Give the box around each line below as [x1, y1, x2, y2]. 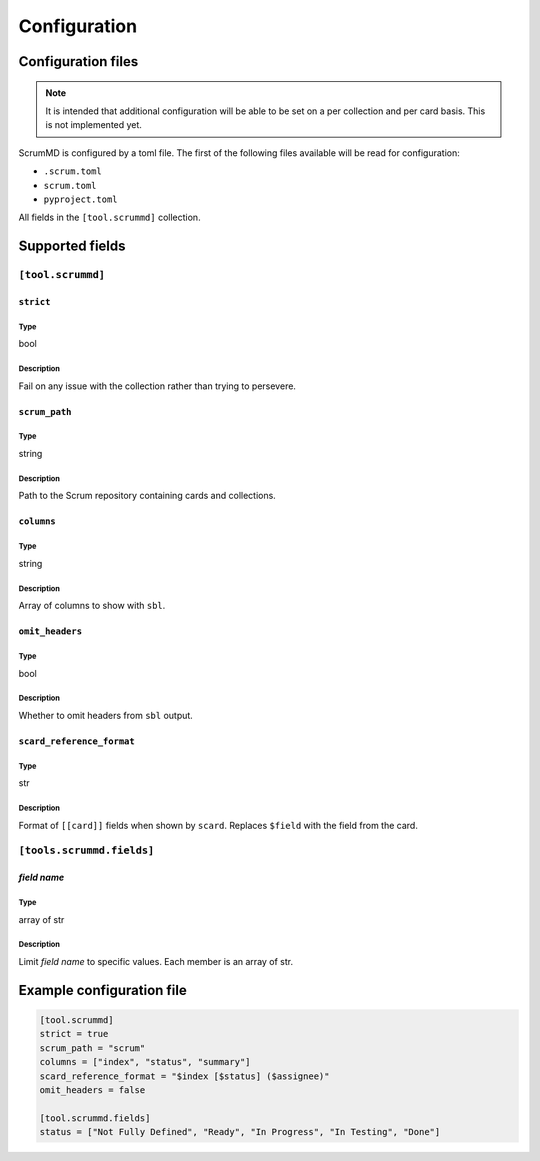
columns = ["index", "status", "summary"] [39, 1056, 251, 1068]
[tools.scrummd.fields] [18, 844, 155, 857]
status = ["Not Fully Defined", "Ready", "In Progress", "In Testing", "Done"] [39, 1126, 441, 1138]
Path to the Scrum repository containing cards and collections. [18, 490, 277, 502]
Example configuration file [18, 981, 187, 999]
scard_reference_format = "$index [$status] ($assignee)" [39, 1070, 330, 1082]
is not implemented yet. [45, 119, 142, 131]
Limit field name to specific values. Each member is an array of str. [18, 955, 294, 967]
